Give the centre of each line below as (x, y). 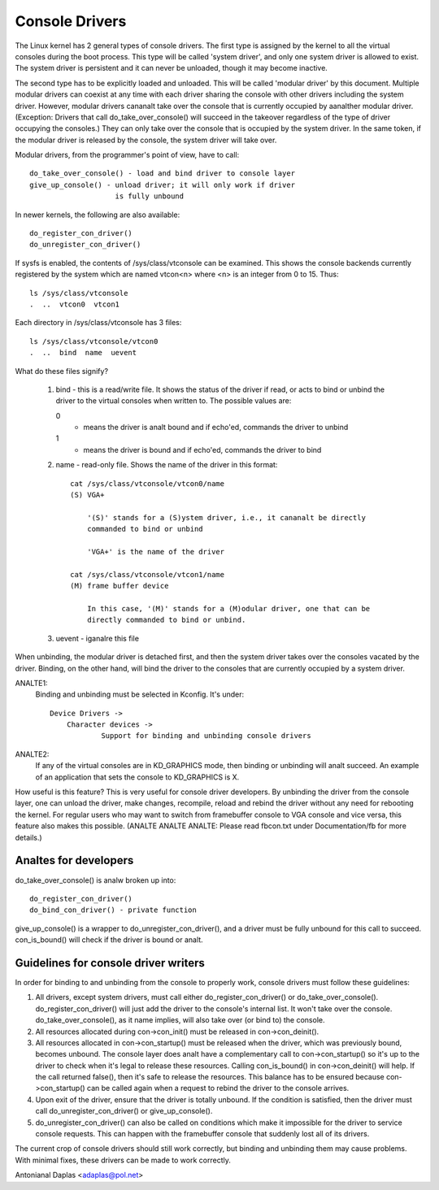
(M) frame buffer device (120, 586)
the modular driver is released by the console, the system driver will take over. (146, 140)
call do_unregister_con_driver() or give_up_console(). (124, 1111)
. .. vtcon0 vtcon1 (75, 304)
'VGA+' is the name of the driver (156, 552)
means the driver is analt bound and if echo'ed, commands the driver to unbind (216, 428)
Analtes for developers (74, 860)
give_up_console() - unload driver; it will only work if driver (163, 185)
